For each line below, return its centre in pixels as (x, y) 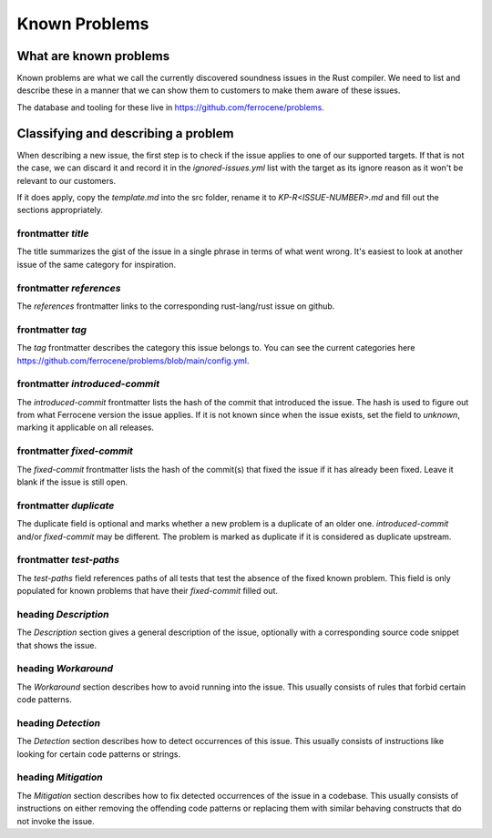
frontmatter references (69, 288)
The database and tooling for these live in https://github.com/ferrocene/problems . (171, 107)
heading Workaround (65, 669)
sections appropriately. (60, 210)
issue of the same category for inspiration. (97, 264)
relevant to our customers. (67, 180)
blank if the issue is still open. (72, 482)
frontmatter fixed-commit (75, 451)
